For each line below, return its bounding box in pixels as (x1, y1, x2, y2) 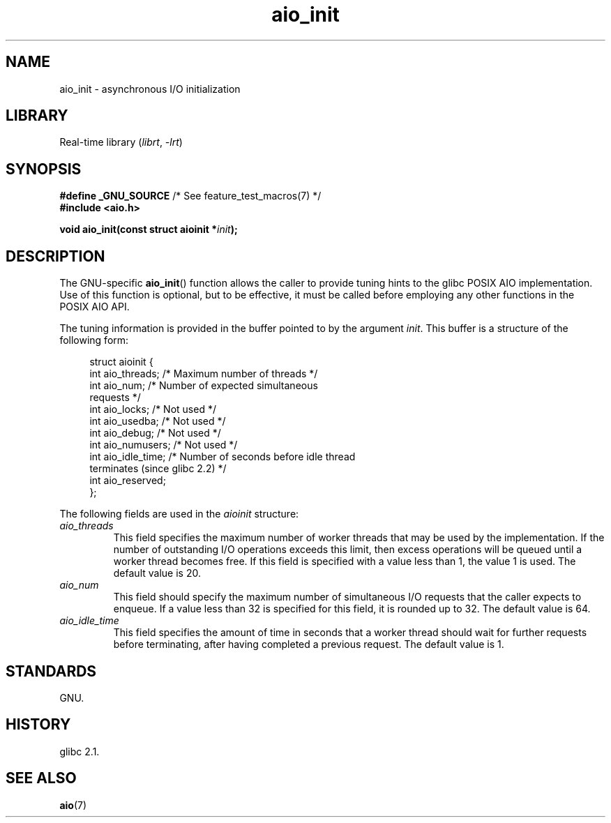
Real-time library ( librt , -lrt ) (59, 136, 183, 149)
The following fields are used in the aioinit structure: (59, 508, 299, 520)
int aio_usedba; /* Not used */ (89, 415, 226, 428)
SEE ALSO (6, 769, 77, 787)
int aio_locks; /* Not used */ (89, 403, 216, 416)
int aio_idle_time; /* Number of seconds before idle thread (89, 451, 356, 463)
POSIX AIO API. (59, 301, 130, 313)
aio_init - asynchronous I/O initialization (59, 82, 241, 95)
